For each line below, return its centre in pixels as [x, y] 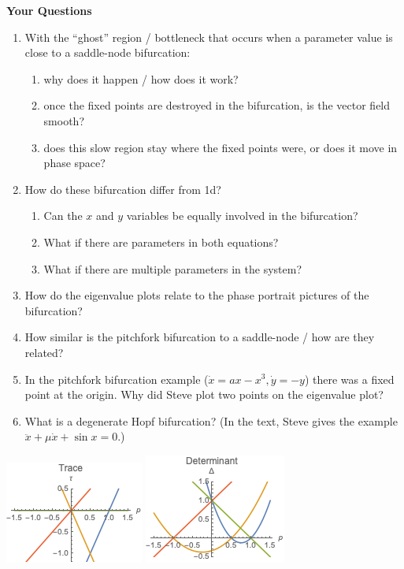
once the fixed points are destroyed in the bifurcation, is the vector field [217, 105]
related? [44, 352]
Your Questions [49, 10]
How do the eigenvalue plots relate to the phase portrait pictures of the [197, 295]
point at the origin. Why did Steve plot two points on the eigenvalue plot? [204, 394]
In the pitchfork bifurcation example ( [117, 379]
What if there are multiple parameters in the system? [173, 268]
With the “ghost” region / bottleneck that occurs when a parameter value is [209, 37]
